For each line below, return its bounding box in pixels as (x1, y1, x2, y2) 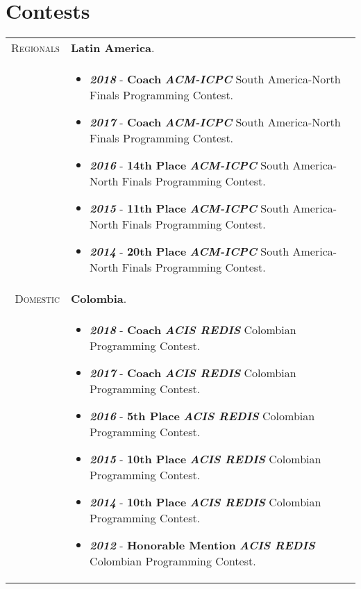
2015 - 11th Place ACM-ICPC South (90, 200, 289, 217)
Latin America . (70, 40, 155, 56)
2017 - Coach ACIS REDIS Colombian (90, 365, 296, 381)
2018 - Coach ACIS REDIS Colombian (90, 322, 296, 338)
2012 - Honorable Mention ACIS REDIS (90, 537, 315, 554)
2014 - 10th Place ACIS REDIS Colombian (90, 494, 321, 511)
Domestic (15, 290, 60, 307)
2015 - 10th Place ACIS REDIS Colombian (90, 451, 321, 467)
